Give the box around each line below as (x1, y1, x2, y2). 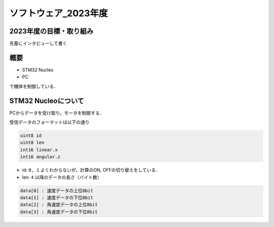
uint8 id (20, 133, 42, 139)
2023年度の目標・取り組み (9, 27, 94, 35)
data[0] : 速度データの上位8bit (20, 187, 93, 194)
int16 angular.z (20, 154, 61, 160)
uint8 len (20, 140, 45, 145)
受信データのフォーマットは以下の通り (9, 119, 90, 125)
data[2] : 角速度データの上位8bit (20, 202, 98, 208)
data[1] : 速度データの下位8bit (20, 195, 93, 200)
